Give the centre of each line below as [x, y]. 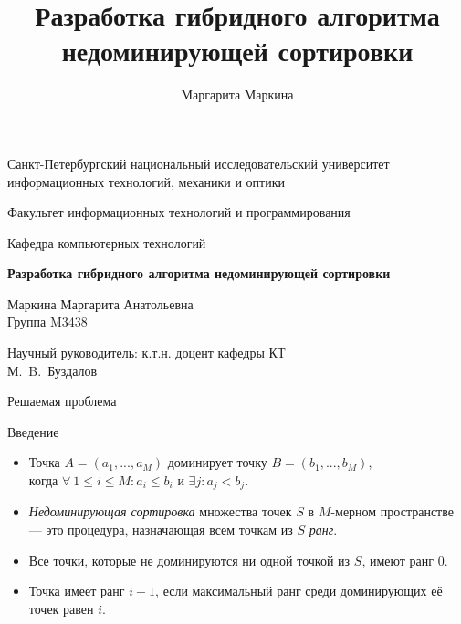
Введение [33, 431]
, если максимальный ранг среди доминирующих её [299, 591]
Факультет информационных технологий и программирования [179, 212]
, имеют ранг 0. [405, 560]
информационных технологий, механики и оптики [146, 181]
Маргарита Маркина [237, 94]
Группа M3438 [47, 322]
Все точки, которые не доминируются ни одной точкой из [189, 560]
